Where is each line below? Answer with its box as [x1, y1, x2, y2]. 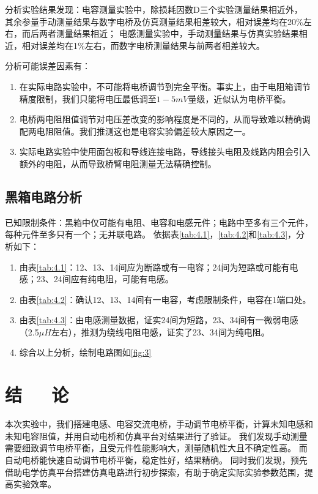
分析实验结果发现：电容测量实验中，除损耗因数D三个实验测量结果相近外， [5, 3, 303, 15]
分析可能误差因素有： [5, 59, 91, 72]
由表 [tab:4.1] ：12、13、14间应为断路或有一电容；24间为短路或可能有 [19, 260, 290, 273]
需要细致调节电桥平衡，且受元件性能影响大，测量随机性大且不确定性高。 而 [5, 441, 308, 454]
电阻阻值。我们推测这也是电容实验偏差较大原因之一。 [36, 124, 251, 137]
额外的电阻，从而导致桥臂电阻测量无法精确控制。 [19, 157, 216, 170]
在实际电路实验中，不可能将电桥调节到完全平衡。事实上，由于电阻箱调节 [19, 80, 311, 92]
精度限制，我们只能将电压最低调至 [19, 92, 157, 105]
